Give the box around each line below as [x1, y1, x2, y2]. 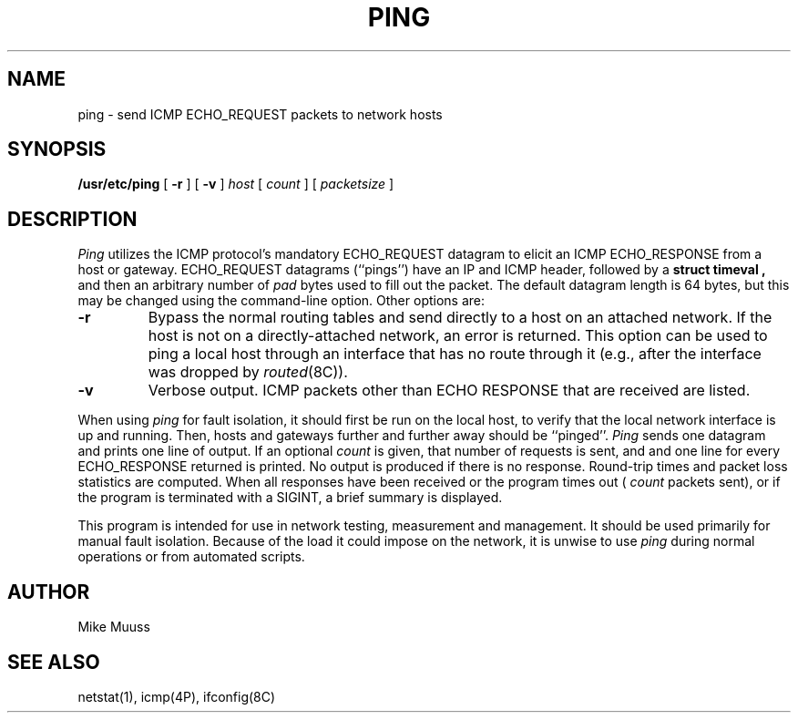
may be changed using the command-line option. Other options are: [77, 293, 486, 309]
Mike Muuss [77, 619, 150, 635]
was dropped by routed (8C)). [148, 363, 348, 382]
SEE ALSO [7, 650, 100, 674]
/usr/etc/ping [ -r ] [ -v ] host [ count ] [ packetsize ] [77, 176, 394, 192]
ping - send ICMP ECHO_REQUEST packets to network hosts [77, 106, 443, 122]
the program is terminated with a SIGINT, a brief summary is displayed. [77, 489, 503, 506]
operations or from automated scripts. [77, 549, 305, 565]
